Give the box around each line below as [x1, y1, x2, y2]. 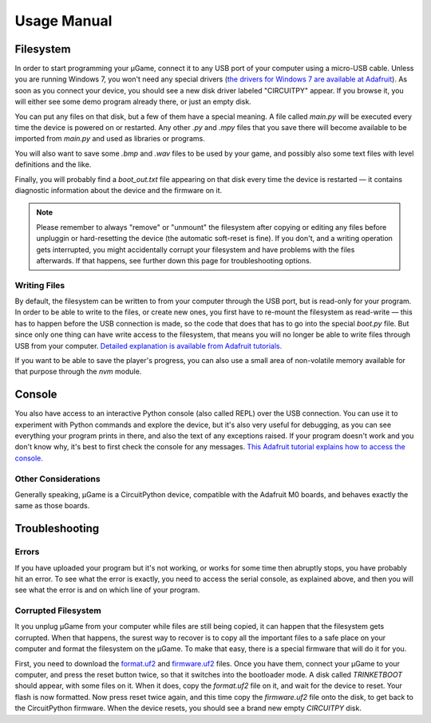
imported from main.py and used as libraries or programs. [14, 134, 205, 144]
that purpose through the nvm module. [14, 367, 142, 377]
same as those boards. [14, 501, 90, 511]
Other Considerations [14, 473, 101, 484]
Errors [14, 547, 40, 558]
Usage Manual [14, 12, 113, 30]
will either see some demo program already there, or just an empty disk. [14, 97, 251, 107]
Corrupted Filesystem [14, 605, 101, 616]
